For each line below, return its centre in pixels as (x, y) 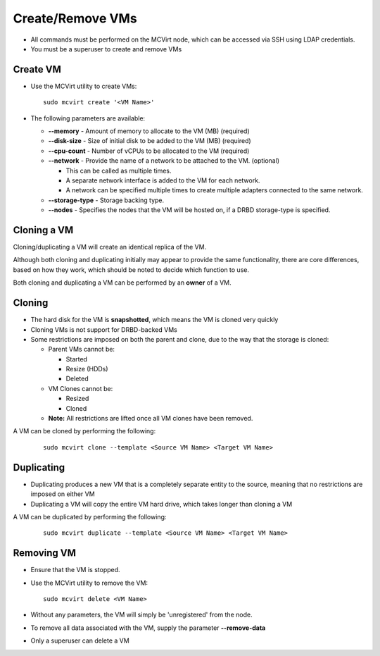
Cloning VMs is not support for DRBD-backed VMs (104, 329)
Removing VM (45, 553)
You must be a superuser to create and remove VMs (106, 49)
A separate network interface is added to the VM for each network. (163, 180)
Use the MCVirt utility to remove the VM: (89, 583)
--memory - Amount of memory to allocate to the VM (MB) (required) (149, 131)
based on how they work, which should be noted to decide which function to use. (131, 270)
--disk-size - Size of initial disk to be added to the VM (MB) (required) (150, 141)
